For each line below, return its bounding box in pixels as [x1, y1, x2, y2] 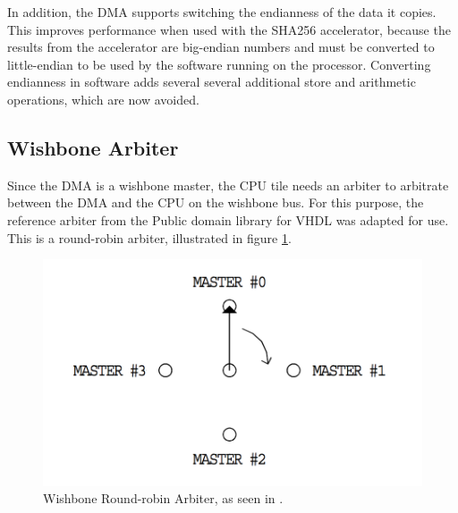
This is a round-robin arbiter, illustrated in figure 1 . [7, 228, 292, 247]
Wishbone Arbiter [7, 133, 179, 161]
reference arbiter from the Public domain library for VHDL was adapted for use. [7, 210, 449, 229]
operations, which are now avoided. [7, 89, 199, 108]
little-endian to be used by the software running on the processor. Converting [7, 55, 431, 73]
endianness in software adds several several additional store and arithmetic [7, 72, 416, 91]
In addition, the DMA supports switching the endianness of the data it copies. [7, 3, 437, 21]
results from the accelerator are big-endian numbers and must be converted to [7, 38, 435, 56]
